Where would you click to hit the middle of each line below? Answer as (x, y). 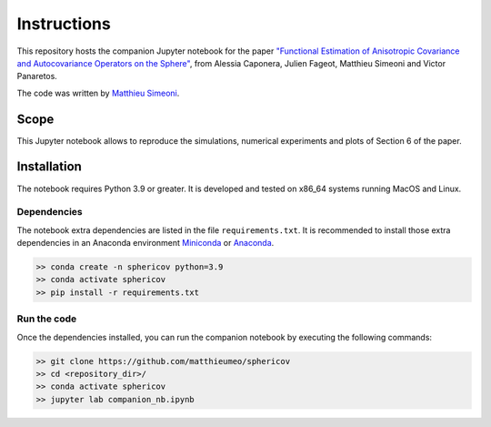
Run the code (47, 319)
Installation (49, 167)
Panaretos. (37, 76)
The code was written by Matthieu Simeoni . (98, 93)
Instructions (64, 24)
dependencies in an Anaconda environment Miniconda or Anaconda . (145, 243)
